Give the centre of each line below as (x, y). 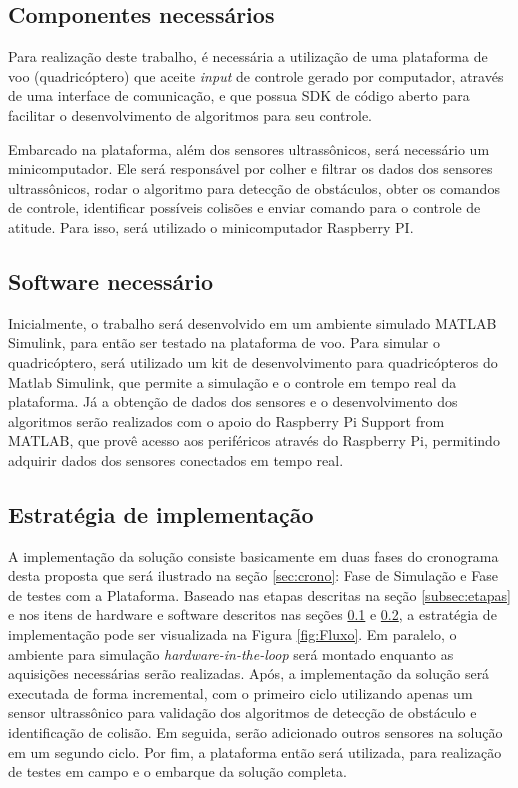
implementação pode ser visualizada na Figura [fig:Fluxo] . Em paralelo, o (232, 634)
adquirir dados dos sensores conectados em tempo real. (176, 459)
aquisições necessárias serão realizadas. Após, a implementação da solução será (249, 673)
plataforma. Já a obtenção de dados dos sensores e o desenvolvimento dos (233, 401)
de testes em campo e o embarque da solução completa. (177, 771)
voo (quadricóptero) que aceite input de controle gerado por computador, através (256, 75)
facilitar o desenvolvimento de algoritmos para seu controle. (190, 114)
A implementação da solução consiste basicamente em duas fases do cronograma (253, 555)
